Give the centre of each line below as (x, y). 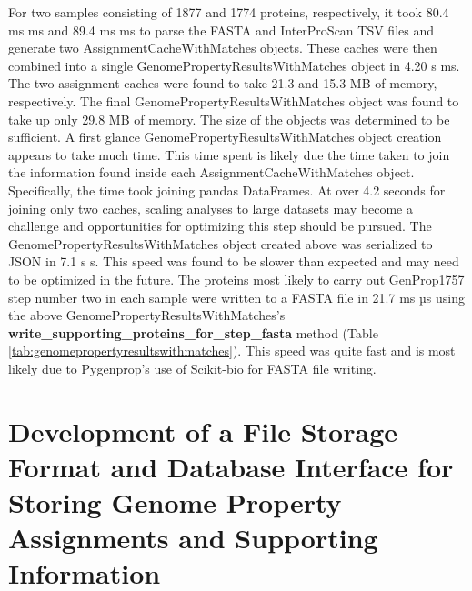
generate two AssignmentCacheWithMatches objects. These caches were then (223, 48)
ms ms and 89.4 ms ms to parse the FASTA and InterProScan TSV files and (221, 30)
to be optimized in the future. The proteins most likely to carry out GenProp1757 (236, 279)
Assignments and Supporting (193, 538)
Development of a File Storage (203, 431)
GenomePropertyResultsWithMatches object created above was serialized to (221, 243)
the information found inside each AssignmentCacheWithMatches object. (211, 172)
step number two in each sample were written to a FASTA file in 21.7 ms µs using (236, 297)
